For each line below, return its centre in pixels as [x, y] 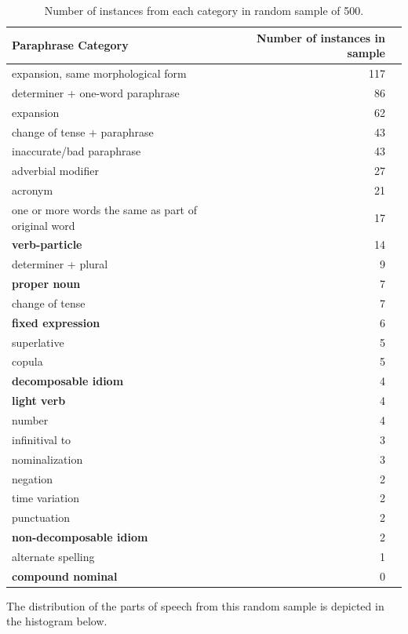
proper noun [46, 284]
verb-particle [47, 244]
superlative [38, 342]
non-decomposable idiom [80, 537]
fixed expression [56, 322]
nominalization [47, 459]
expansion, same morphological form [99, 73]
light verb [39, 401]
